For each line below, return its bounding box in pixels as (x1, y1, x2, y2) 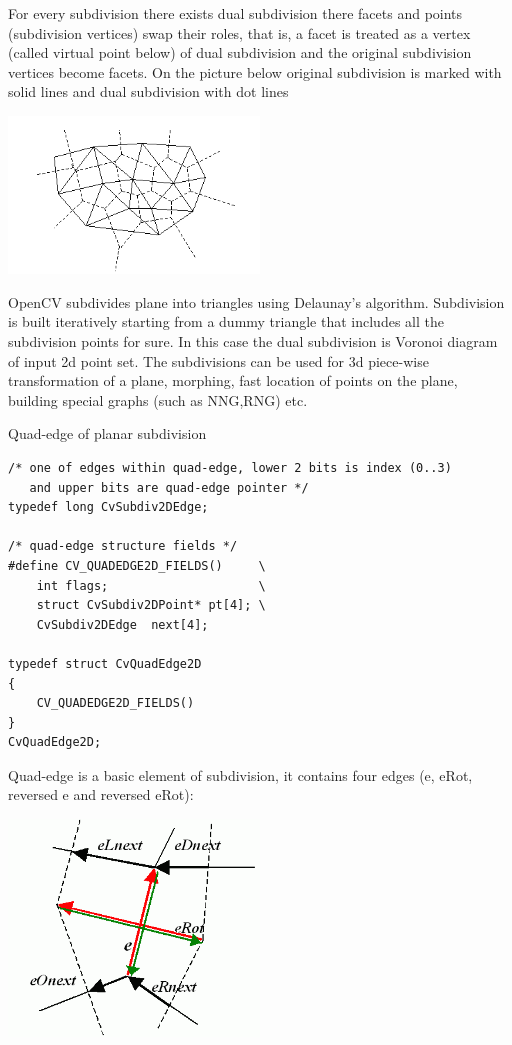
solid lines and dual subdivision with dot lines (8, 81, 289, 102)
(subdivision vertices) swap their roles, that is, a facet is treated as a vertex (8, 22, 471, 43)
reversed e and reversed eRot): (8, 784, 194, 805)
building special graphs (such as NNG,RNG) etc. (8, 389, 308, 410)
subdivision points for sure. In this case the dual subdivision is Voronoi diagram (8, 331, 498, 352)
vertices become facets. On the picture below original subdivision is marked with (8, 61, 502, 82)
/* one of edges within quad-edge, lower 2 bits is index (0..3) (8, 460, 452, 475)
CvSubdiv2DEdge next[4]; (36, 617, 209, 632)
